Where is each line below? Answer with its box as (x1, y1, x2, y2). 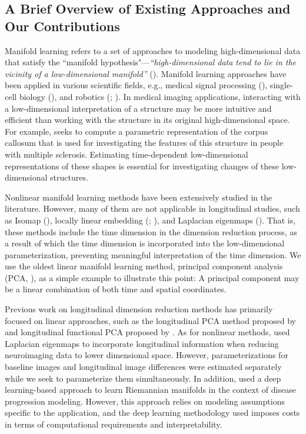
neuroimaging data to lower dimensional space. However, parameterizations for (5, 349, 288, 361)
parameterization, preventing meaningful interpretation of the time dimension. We (5, 248, 301, 261)
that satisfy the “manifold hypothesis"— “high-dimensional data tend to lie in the (5, 56, 297, 68)
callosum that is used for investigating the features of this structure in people (5, 136, 284, 149)
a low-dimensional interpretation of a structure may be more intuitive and (5, 102, 272, 114)
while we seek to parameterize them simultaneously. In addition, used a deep (5, 372, 281, 384)
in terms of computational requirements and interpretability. (5, 418, 222, 430)
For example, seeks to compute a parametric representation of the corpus (5, 125, 268, 137)
